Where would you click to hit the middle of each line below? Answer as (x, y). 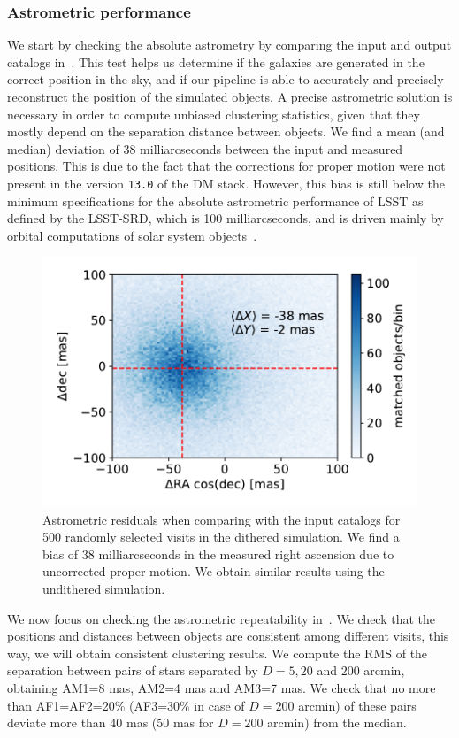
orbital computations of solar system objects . (132, 235)
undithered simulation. (104, 589)
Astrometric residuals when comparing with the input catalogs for (222, 519)
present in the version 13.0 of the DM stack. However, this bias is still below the (226, 183)
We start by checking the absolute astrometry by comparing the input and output (229, 45)
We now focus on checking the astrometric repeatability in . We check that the (222, 618)
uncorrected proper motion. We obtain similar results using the (214, 571)
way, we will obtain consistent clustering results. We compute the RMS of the (218, 653)
